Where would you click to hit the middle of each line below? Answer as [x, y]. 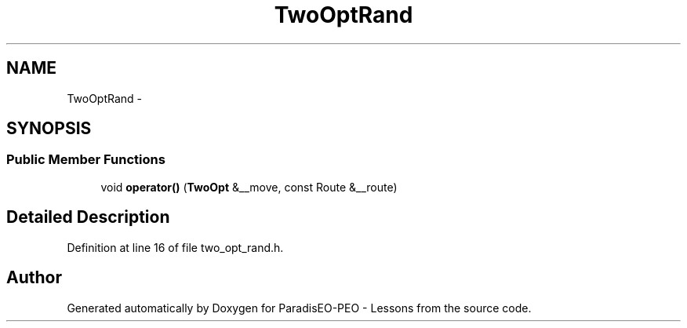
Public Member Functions [86, 160]
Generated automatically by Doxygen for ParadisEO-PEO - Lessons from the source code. [299, 308]
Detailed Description [88, 217]
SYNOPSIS [49, 129]
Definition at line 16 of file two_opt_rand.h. [175, 247]
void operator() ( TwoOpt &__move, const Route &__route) [249, 187]
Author [34, 278]
